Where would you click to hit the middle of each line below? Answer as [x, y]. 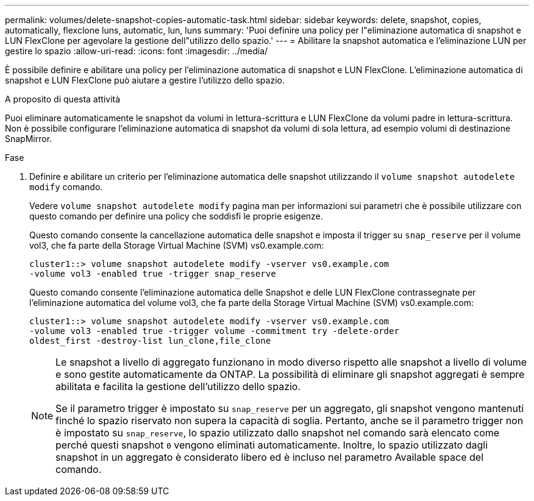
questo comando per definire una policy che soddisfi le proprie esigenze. [176, 216]
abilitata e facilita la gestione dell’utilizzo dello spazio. [178, 386]
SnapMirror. [29, 139]
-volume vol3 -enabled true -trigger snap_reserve [153, 274]
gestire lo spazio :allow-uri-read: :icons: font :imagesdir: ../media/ [137, 51]
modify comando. [66, 187]
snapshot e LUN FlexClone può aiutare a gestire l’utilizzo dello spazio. [145, 80]
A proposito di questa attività [63, 99]
